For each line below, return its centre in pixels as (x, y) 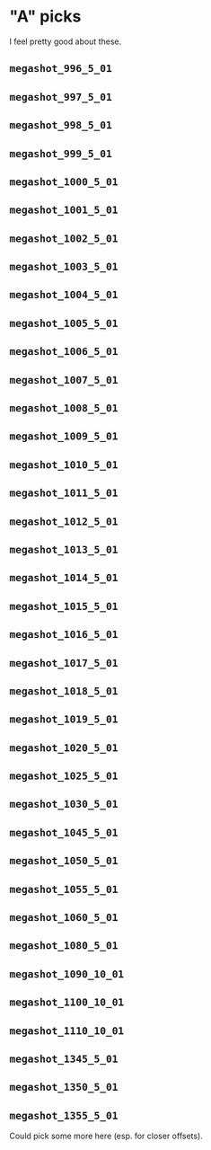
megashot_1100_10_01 (67, 1002)
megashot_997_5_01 (61, 97)
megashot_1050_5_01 (64, 861)
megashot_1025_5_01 (64, 776)
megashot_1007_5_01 (64, 380)
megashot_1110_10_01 (67, 1031)
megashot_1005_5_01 (64, 323)
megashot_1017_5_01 (64, 663)
